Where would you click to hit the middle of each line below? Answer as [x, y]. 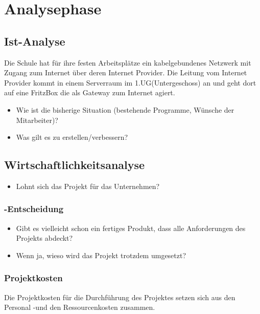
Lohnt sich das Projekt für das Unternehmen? [88, 186]
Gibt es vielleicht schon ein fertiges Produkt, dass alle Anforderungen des [131, 228]
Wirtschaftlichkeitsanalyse [75, 165]
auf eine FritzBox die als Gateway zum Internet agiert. [90, 92]
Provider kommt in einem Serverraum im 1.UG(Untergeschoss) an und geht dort [130, 82]
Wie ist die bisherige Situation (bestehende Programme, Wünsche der [125, 109]
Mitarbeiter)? [37, 120]
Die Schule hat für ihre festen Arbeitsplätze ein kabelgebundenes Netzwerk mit [128, 62]
